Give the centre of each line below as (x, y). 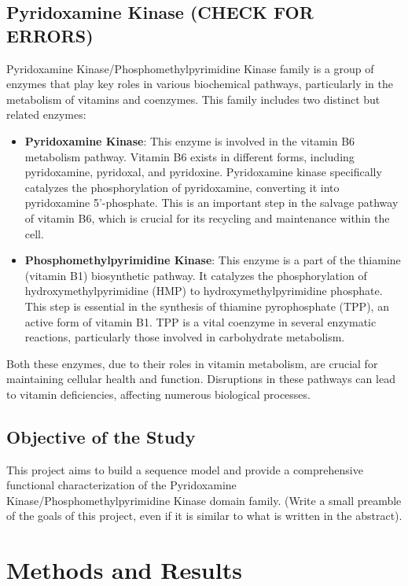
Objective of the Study (101, 436)
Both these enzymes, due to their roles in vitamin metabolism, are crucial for (192, 363)
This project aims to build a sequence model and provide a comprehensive (185, 469)
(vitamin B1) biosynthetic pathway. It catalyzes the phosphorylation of (196, 275)
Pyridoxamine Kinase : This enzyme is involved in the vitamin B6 (190, 140)
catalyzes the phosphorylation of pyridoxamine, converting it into (182, 187)
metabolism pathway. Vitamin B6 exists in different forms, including (189, 156)
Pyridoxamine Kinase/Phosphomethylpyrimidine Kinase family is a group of (190, 68)
